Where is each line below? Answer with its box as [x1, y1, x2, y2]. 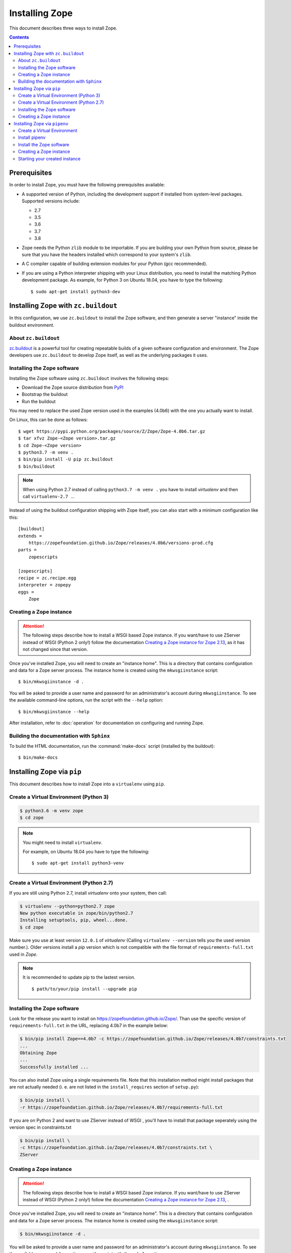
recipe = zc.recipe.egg [18, 575, 76, 581]
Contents [9, 34, 29, 40]
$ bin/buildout [18, 464, 55, 469]
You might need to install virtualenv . [22, 840, 102, 846]
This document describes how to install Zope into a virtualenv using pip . [9, 781, 165, 787]
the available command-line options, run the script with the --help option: [9, 697, 163, 703]
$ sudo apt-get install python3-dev [30, 289, 120, 294]
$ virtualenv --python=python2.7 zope [19, 903, 115, 909]
